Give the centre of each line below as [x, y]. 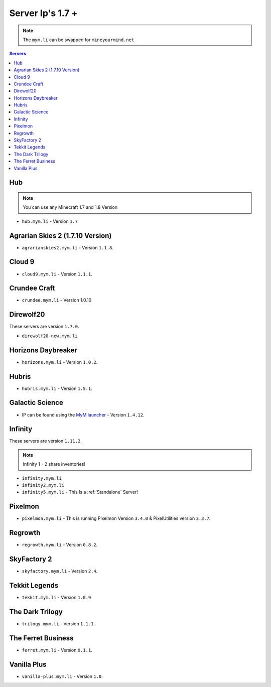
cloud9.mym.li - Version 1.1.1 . [57, 274]
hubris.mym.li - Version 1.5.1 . [57, 388]
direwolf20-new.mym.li [50, 336]
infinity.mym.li [42, 478]
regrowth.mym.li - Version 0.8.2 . [60, 545]
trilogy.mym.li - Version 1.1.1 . [58, 624]
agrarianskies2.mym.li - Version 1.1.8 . [68, 247]
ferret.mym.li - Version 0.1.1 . [57, 650]
